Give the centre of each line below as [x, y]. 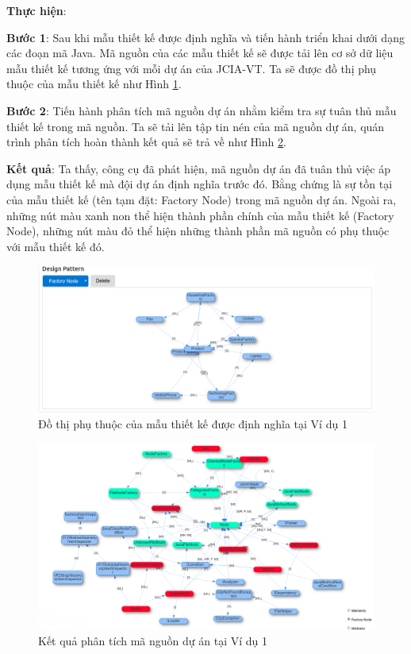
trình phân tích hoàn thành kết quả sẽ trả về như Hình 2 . [146, 142]
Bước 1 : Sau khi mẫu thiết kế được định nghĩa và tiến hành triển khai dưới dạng [205, 37]
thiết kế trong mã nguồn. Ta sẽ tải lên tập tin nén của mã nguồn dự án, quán [196, 126]
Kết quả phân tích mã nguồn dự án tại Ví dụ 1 [153, 641]
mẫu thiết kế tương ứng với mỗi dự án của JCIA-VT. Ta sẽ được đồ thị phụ [192, 68]
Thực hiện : [36, 10]
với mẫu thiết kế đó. [56, 246]
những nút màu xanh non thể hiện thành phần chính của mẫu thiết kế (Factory [200, 215]
